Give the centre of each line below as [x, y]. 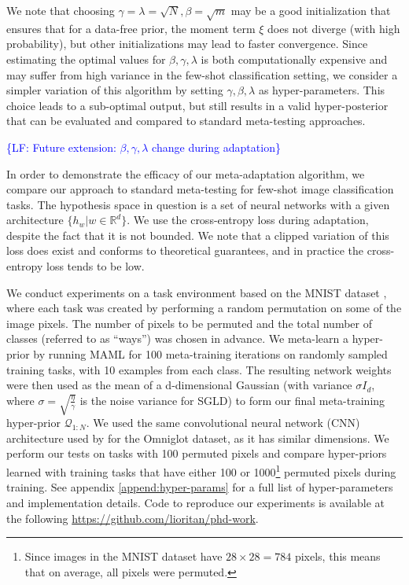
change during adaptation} [216, 147]
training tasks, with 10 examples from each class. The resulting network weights [199, 369]
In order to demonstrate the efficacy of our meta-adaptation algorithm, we [186, 173]
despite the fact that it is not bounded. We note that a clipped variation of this [198, 235]
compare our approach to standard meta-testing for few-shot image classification [200, 189]
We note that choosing [61, 10]
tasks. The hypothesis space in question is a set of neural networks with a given [198, 204]
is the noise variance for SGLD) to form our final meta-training [232, 400]
